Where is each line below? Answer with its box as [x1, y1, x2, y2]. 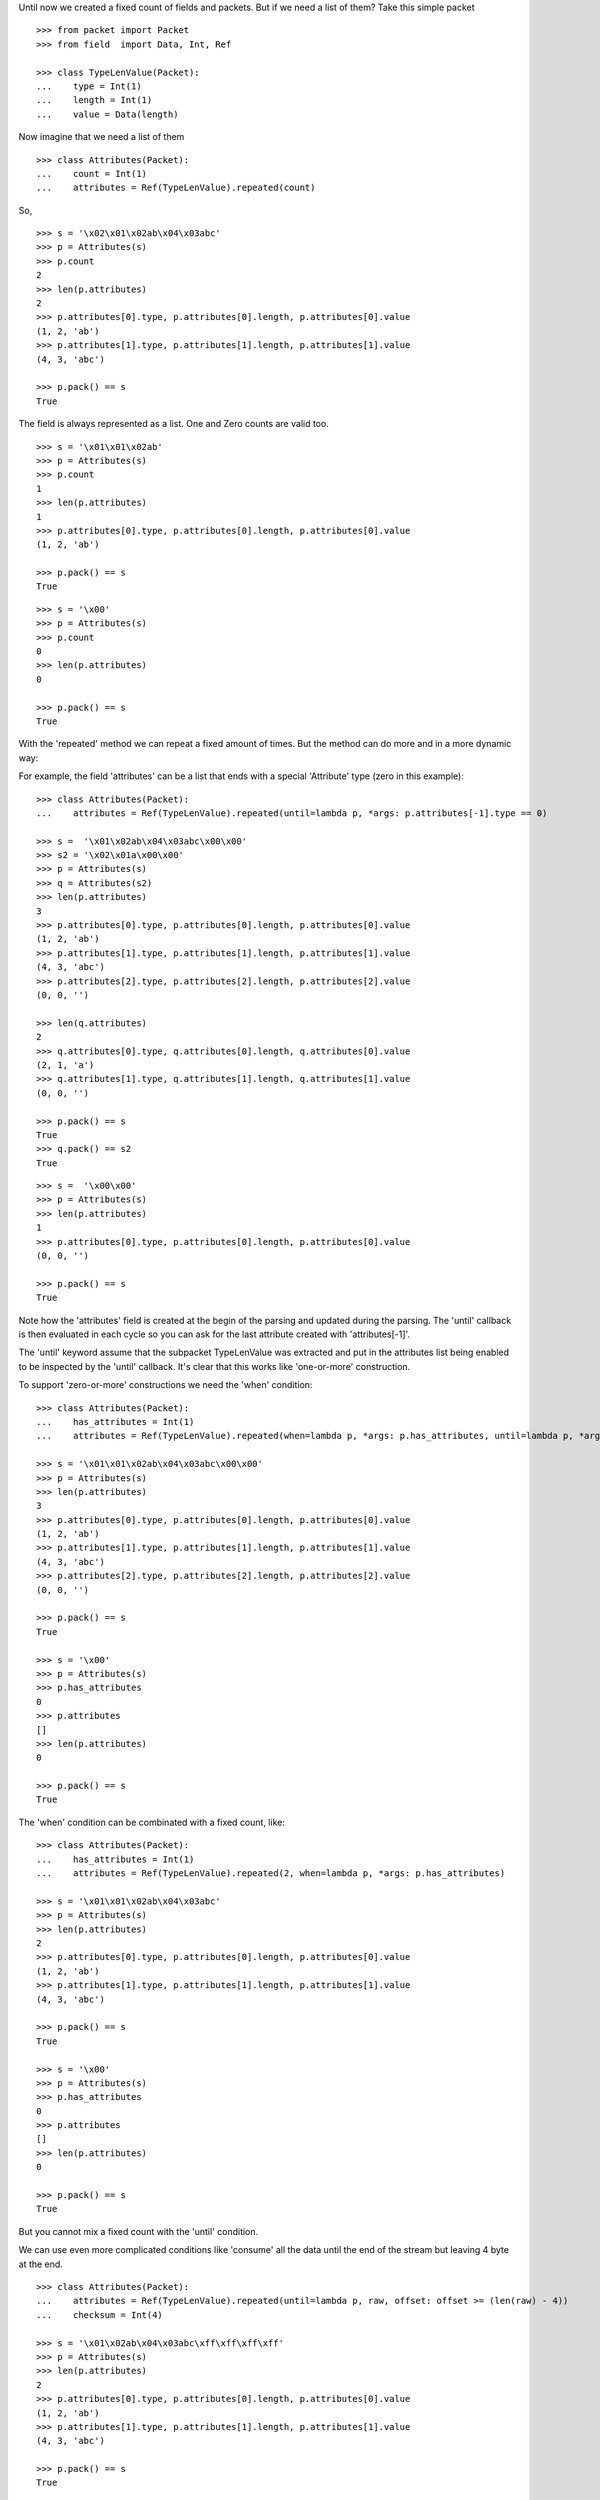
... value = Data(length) [36, 108, 179, 120]
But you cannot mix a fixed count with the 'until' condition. [18, 2225, 259, 2237]
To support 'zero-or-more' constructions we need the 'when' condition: [18, 1379, 313, 1391]
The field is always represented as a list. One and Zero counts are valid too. [18, 418, 329, 430]
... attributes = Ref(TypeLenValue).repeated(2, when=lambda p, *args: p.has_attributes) [36, 1868, 506, 1879]
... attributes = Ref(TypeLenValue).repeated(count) [36, 182, 316, 194]
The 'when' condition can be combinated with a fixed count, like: [18, 1816, 285, 1828]
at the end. [18, 2258, 64, 2270]
